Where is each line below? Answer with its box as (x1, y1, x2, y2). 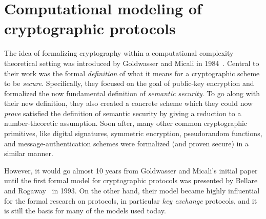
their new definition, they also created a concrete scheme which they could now (4, 98, 253, 108)
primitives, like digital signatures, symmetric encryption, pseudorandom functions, (4, 128, 262, 139)
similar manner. (4, 148, 53, 159)
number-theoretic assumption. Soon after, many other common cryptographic (4, 118, 248, 128)
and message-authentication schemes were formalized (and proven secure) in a (4, 138, 249, 148)
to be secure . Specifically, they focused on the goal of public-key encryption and (4, 78, 254, 89)
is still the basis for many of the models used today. (4, 205, 166, 216)
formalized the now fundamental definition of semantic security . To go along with (4, 87, 260, 98)
